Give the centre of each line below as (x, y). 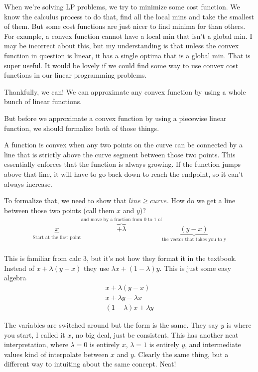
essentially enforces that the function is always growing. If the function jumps (122, 164)
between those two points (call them (59, 210)
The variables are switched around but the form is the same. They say (111, 325)
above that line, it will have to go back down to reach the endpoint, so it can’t (124, 174)
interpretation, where (36, 344)
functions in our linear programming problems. (75, 75)
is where (239, 325)
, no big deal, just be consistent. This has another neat (155, 334)
